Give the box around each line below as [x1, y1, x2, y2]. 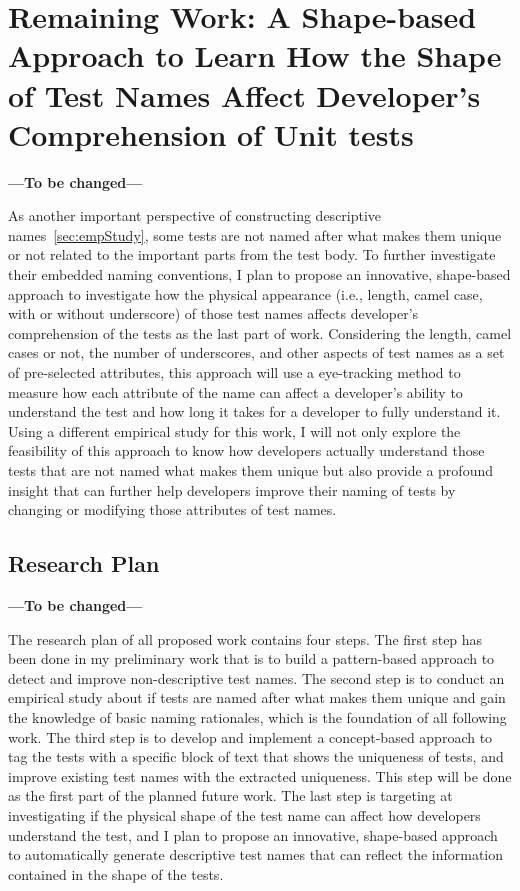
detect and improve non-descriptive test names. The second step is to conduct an [8, 667, 505, 688]
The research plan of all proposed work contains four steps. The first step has [8, 628, 483, 649]
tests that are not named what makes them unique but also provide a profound [8, 460, 493, 480]
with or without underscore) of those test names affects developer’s [8, 303, 419, 324]
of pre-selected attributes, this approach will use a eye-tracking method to [8, 362, 461, 383]
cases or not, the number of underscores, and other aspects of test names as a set [8, 342, 505, 363]
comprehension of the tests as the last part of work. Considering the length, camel [8, 322, 512, 343]
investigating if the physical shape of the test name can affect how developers [8, 804, 481, 825]
